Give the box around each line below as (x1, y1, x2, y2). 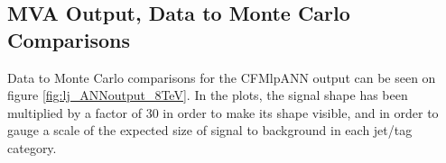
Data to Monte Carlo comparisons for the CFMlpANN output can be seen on (7, 68, 436, 86)
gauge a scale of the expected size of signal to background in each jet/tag (7, 121, 413, 140)
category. (7, 138, 57, 157)
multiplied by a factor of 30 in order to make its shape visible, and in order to (7, 103, 439, 122)
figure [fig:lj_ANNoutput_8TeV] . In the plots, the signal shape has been (7, 86, 408, 104)
